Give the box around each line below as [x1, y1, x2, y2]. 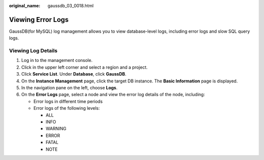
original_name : [9, 3, 41, 8]
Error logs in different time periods [33, 98, 103, 104]
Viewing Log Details [9, 47, 58, 54]
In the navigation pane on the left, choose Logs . [21, 85, 118, 90]
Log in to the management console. [21, 58, 93, 63]
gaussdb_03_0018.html [47, 3, 94, 8]
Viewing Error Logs [9, 15, 69, 24]
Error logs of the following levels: [33, 105, 100, 111]
